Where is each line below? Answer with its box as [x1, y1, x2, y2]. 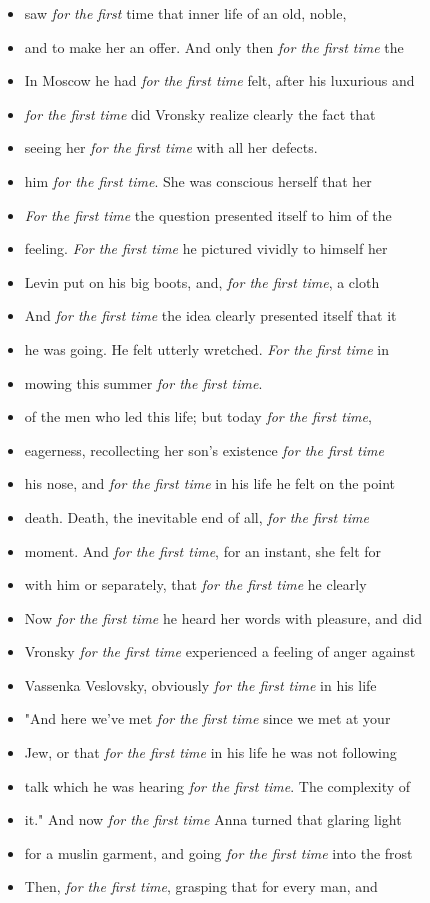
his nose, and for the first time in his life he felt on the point [24, 473, 396, 494]
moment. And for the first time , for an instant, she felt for [24, 540, 382, 561]
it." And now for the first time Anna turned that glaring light [24, 809, 402, 830]
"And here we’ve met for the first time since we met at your [24, 708, 391, 729]
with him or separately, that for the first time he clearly [24, 574, 367, 595]
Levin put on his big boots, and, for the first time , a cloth [24, 271, 380, 292]
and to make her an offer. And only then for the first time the [24, 36, 404, 57]
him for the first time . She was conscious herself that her [24, 170, 372, 191]
